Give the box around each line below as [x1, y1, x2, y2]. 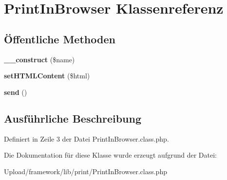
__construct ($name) [4, 54, 75, 64]
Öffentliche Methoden [4, 31, 115, 46]
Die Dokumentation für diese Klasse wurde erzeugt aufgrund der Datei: [4, 150, 217, 160]
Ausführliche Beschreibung [4, 110, 141, 126]
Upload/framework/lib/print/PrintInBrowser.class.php [4, 166, 167, 176]
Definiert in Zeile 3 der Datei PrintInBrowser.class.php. [4, 133, 169, 144]
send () [4, 87, 27, 97]
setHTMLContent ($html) [4, 71, 90, 81]
